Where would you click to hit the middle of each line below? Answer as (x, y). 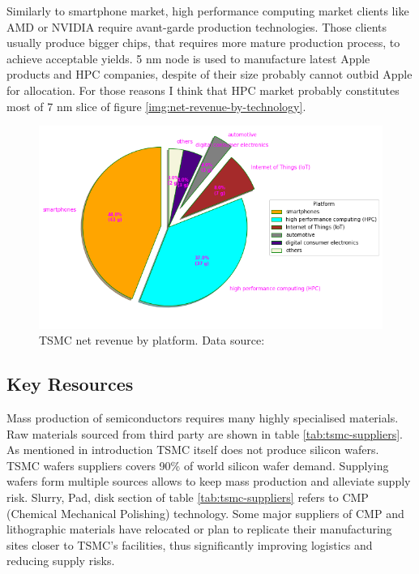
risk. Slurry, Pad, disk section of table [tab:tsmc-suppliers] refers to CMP (188, 497)
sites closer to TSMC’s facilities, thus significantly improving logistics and (190, 544)
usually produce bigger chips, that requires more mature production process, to (203, 43)
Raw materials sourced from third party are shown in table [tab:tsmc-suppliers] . (205, 433)
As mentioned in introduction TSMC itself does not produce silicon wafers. (193, 450)
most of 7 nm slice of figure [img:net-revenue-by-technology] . (156, 106)
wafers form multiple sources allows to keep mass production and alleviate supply (209, 481)
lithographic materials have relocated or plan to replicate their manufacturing (199, 529)
